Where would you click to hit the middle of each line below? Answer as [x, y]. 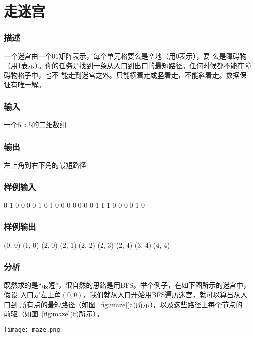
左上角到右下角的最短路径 [45, 165]
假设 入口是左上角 [33, 295]
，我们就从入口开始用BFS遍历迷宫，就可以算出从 [162, 295]
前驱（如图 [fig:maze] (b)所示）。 [54, 314]
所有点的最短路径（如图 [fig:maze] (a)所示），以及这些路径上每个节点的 [131, 304]
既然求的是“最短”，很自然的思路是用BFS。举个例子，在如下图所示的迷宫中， [127, 285]
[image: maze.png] [34, 329]
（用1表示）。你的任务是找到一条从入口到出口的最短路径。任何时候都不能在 [124, 65]
